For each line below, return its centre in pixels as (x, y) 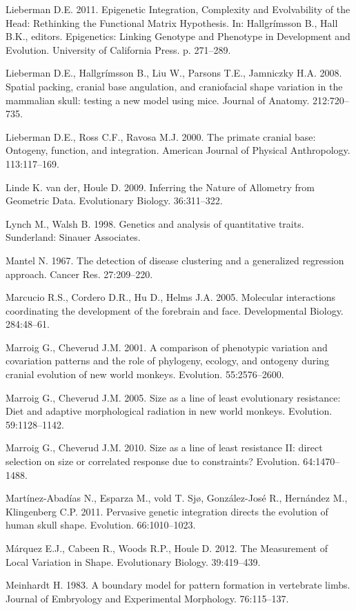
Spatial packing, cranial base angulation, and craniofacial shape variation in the (174, 86)
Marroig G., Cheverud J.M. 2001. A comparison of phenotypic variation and (167, 347)
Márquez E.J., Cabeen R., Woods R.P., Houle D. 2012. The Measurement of (167, 548)
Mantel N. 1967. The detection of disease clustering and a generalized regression (175, 260)
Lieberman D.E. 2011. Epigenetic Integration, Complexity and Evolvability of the (178, 9)
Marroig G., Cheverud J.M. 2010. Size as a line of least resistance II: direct (164, 447)
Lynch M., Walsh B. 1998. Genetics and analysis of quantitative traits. (155, 223)
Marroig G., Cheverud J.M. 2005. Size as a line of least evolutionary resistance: (173, 397)
